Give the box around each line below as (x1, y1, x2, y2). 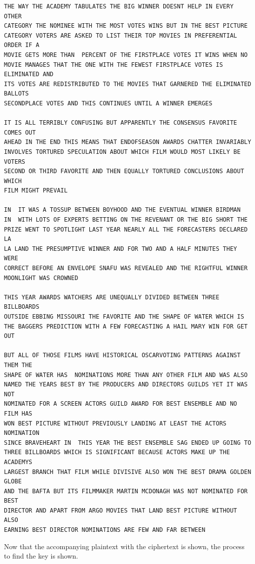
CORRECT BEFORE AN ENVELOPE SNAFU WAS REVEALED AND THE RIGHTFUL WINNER (4, 265, 248, 272)
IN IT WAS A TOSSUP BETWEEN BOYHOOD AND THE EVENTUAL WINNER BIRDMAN (4, 206, 241, 214)
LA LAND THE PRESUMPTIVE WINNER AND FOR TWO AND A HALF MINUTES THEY (4, 245, 237, 252)
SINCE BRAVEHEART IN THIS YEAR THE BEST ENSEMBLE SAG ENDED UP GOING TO (4, 439, 252, 446)
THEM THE (4, 361, 33, 369)
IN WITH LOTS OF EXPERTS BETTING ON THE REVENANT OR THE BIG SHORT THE (4, 216, 248, 224)
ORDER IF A (4, 42, 39, 49)
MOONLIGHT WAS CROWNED (4, 274, 78, 282)
